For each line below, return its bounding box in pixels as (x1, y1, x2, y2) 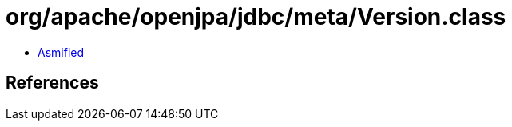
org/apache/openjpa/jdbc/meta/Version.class (6, 3, 506, 30)
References (6, 73, 99, 93)
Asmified (38, 45, 85, 59)
